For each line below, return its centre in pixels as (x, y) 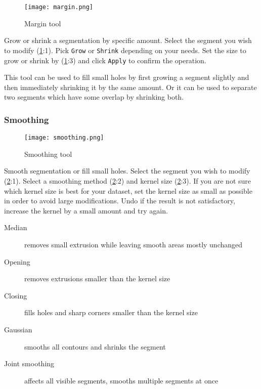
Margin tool (43, 23)
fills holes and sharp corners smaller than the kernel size (111, 312)
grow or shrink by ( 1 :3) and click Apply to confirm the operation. (105, 60)
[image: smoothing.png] (64, 138)
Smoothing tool (48, 154)
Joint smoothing (29, 363)
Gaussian (18, 329)
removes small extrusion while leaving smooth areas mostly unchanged (134, 244)
